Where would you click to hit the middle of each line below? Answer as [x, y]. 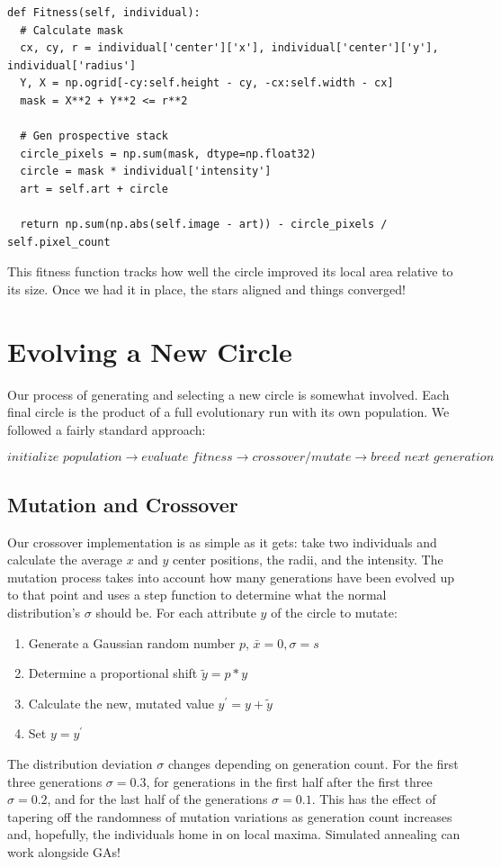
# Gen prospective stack [94, 136]
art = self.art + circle [94, 189]
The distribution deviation [80, 763]
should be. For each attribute [176, 612]
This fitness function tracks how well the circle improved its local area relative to [230, 271]
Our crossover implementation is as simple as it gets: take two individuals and [222, 542]
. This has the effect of [374, 799]
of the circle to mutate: [334, 612]
